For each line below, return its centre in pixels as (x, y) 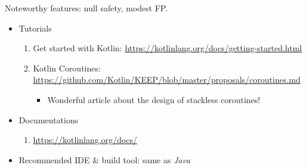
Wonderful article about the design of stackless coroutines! (154, 99)
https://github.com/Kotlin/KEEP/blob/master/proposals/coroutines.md (167, 80)
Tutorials (35, 28)
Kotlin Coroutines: (67, 68)
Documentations (49, 119)
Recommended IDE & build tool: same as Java (105, 159)
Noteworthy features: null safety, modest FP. (86, 8)
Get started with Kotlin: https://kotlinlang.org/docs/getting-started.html (168, 48)
